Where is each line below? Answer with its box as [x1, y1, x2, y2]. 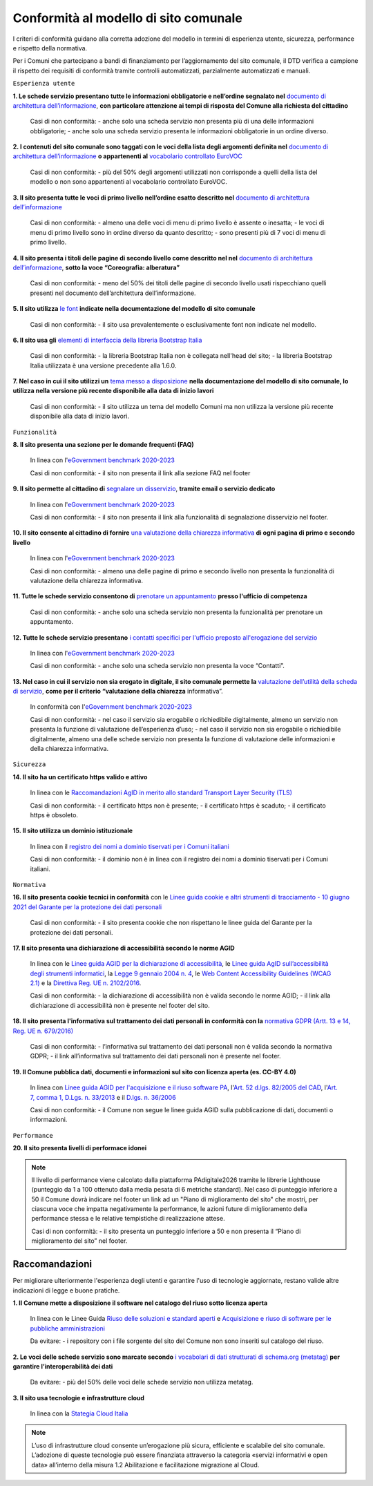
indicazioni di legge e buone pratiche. [12, 1286, 120, 1295]
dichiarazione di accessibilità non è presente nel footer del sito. [30, 1001, 210, 1009]
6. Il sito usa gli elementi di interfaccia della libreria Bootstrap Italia [12, 336, 202, 344]
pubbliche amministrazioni [30, 1324, 105, 1333]
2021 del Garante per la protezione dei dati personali [12, 902, 162, 911]
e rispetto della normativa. [12, 44, 88, 52]
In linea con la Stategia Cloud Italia [30, 1409, 128, 1418]
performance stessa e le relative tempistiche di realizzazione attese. [31, 1214, 225, 1223]
